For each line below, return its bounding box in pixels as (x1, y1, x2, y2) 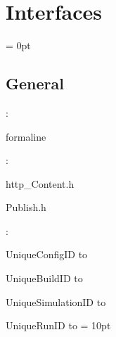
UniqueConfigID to (6, 247, 88, 262)
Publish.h (6, 200, 46, 215)
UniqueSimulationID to (6, 294, 106, 309)
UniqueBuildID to (6, 271, 83, 286)
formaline (6, 129, 46, 144)
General (6, 72, 64, 94)
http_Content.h (6, 176, 75, 191)
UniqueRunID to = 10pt (6, 318, 111, 333)
